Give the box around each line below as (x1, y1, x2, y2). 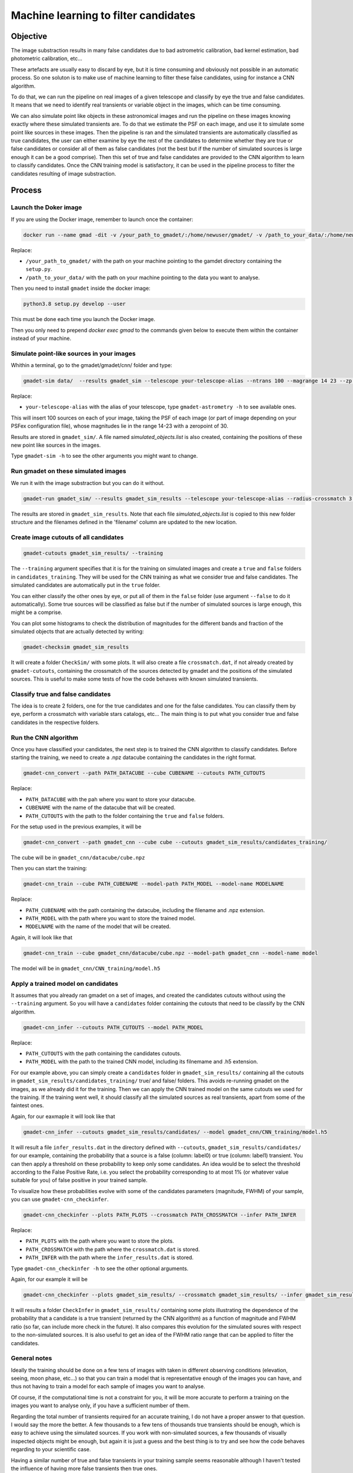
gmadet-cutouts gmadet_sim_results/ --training (23, 550, 163, 557)
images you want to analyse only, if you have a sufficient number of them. (11, 1402, 190, 1409)
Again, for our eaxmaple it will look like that (11, 1112, 115, 1119)
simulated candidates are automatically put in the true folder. (11, 582, 161, 589)
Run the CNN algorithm (11, 734, 79, 742)
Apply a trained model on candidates (11, 979, 119, 987)
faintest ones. (11, 1102, 44, 1109)
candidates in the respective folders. (11, 719, 100, 726)
